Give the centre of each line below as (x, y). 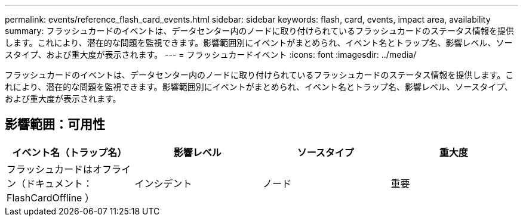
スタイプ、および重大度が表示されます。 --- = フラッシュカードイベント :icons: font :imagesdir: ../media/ (211, 55)
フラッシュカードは (50, 169)
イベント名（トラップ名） (70, 152)
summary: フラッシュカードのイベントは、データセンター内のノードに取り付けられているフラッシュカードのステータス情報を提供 (259, 31)
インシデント (163, 183)
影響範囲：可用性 (55, 124)
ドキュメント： (59, 183)
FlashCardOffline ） (50, 197)
